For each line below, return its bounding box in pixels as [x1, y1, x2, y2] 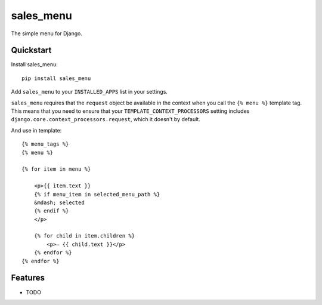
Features [11, 273, 45, 283]
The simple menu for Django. [11, 30, 83, 37]
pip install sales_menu [21, 75, 91, 82]
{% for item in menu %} [21, 166, 91, 172]
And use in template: [11, 127, 62, 134]
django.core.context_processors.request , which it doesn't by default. [11, 116, 201, 123]
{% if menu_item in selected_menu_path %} [33, 191, 160, 198]
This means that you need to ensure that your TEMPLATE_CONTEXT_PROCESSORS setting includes [11, 107, 250, 115]
